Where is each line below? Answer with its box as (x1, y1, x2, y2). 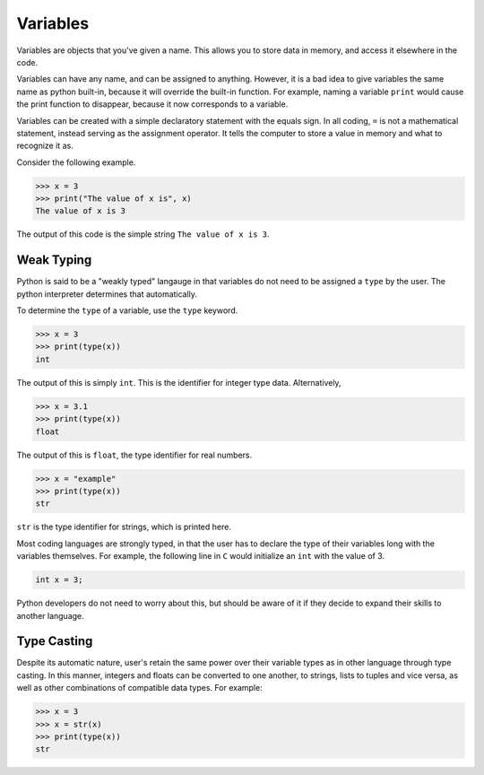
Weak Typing (16, 252, 92, 268)
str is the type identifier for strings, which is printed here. (16, 521, 232, 533)
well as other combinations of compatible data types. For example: (16, 683, 264, 693)
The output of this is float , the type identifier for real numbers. (16, 449, 253, 460)
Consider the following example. (16, 157, 136, 168)
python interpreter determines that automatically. (16, 288, 197, 300)
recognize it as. (16, 140, 73, 152)
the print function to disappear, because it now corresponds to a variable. (16, 99, 289, 109)
